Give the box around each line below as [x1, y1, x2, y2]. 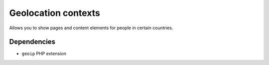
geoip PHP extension [21, 51, 67, 57]
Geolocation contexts [9, 7, 101, 18]
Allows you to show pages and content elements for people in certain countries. [9, 25, 173, 31]
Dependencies [9, 38, 56, 46]
